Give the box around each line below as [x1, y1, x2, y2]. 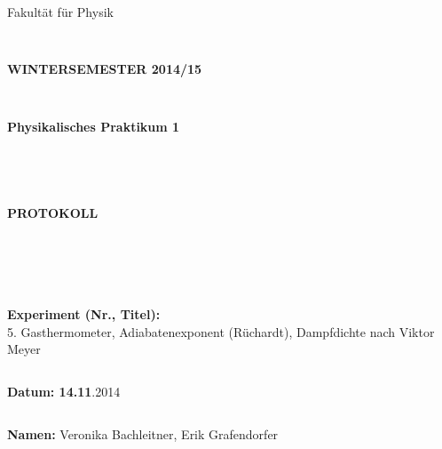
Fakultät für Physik [7, 3, 114, 20]
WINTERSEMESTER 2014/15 [7, 60, 202, 78]
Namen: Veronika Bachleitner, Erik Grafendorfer [7, 424, 279, 443]
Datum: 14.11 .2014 [7, 382, 121, 401]
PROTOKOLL [7, 204, 99, 222]
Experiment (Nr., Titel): [7, 305, 161, 324]
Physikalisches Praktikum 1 [7, 116, 180, 135]
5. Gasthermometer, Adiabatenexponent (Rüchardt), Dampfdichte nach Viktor [7, 322, 435, 341]
